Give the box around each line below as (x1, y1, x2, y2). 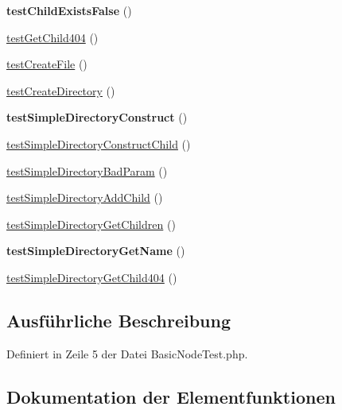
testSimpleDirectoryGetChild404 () (6, 269, 177, 285)
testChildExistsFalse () (6, 2, 132, 18)
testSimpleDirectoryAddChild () (6, 189, 163, 206)
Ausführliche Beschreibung (6, 307, 231, 332)
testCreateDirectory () (6, 82, 115, 99)
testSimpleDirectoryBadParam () (6, 162, 168, 179)
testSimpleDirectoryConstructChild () (6, 135, 191, 152)
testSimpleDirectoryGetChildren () (6, 215, 176, 232)
